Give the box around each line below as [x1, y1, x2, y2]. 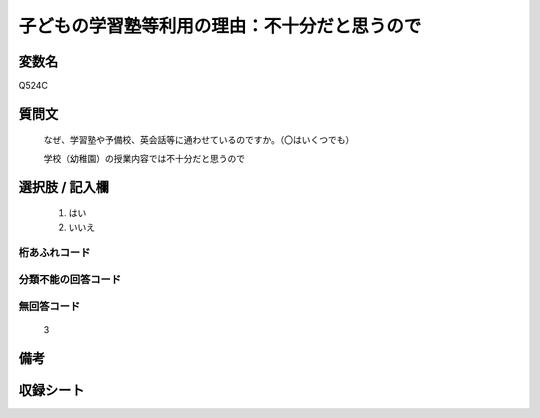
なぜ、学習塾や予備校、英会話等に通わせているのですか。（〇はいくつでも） [43, 134, 355, 146]
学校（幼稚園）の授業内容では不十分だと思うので [43, 152, 245, 164]
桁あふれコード [18, 246, 91, 260]
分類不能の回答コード [18, 272, 122, 286]
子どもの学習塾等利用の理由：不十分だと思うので [18, 15, 422, 37]
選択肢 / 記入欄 [18, 178, 110, 195]
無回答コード [18, 299, 81, 313]
